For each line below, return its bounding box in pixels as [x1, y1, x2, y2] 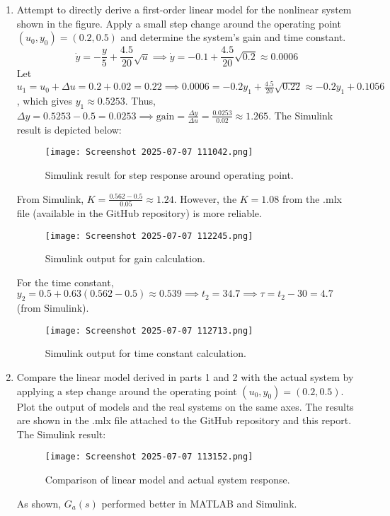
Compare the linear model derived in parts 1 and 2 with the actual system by [16, 370, 354, 385]
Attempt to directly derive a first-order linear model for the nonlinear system [16, 2, 352, 16]
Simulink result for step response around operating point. [45, 168, 294, 182]
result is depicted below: [16, 122, 122, 136]
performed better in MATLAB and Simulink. [101, 496, 297, 510]
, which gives [16, 93, 73, 108]
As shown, [16, 496, 62, 510]
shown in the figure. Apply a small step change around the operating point [16, 16, 341, 30]
